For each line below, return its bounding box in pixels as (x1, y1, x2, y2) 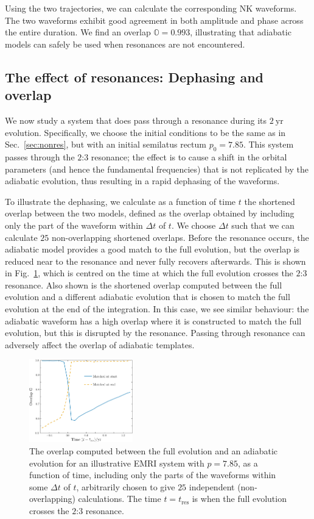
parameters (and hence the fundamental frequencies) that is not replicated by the (5, 162, 309, 175)
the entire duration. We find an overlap (5, 26, 151, 38)
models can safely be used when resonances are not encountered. (5, 37, 245, 50)
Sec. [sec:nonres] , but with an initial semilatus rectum (5, 138, 206, 151)
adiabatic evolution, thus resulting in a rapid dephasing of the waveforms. (5, 174, 280, 187)
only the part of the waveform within (5, 218, 143, 231)
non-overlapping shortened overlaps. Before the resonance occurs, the (51, 231, 309, 243)
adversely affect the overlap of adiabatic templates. (5, 338, 195, 351)
